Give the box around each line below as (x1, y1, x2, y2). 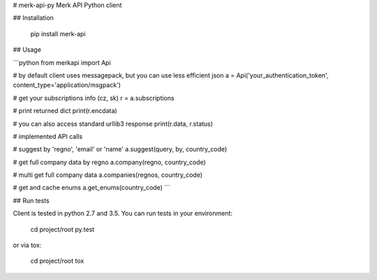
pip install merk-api (30, 29, 86, 38)
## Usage (13, 45, 42, 54)
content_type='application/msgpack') (13, 81, 121, 89)
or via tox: (13, 241, 42, 249)
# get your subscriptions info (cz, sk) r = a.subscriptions (13, 94, 175, 102)
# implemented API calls (13, 132, 83, 140)
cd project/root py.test (30, 225, 95, 233)
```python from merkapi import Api (13, 58, 111, 66)
